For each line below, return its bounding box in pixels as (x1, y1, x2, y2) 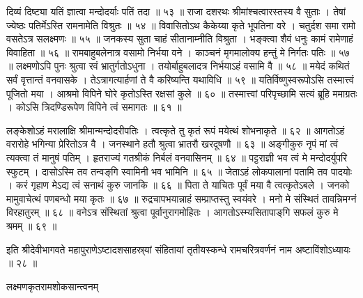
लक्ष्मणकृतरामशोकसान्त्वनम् (6, 279, 99, 293)
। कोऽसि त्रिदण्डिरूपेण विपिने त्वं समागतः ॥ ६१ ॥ (6, 100, 182, 114)
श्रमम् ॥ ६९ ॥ (6, 218, 57, 233)
